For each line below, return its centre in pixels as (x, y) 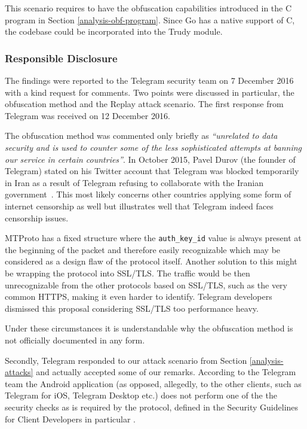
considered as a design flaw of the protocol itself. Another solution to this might (151, 261)
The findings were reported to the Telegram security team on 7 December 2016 (149, 80)
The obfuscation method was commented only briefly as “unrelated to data (141, 136)
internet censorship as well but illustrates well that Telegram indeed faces (139, 206)
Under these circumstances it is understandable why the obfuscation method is (149, 328)
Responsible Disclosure (61, 58)
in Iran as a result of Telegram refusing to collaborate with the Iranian (134, 182)
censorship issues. (37, 217)
